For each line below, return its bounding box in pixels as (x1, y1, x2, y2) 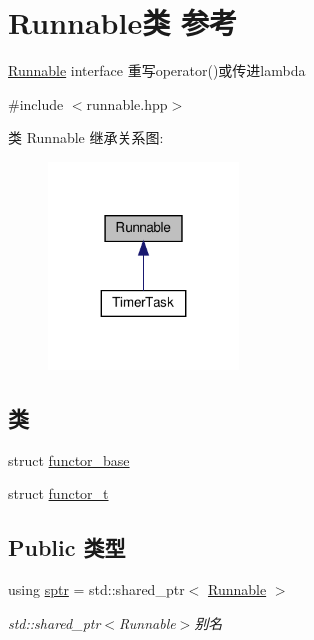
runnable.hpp (86, 93, 168, 114)
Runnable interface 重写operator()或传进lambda (8, 60, 306, 81)
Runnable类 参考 (8, 2, 237, 43)
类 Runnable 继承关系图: (8, 127, 164, 148)
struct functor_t (8, 483, 109, 504)
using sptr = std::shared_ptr (8, 579, 185, 600)
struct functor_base (8, 449, 130, 470)
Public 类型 (8, 532, 126, 563)
